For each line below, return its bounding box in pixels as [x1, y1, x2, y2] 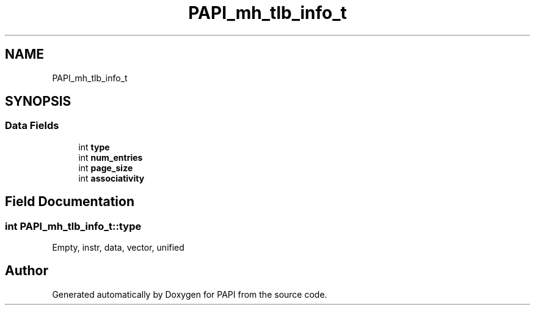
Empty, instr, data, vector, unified [52, 242, 184, 253]
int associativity [78, 172, 145, 183]
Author [5, 263, 48, 279]
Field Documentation [5, 194, 134, 210]
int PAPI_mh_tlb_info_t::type [5, 220, 142, 232]
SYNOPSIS [5, 94, 71, 109]
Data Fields [5, 119, 59, 132]
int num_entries [78, 152, 143, 163]
